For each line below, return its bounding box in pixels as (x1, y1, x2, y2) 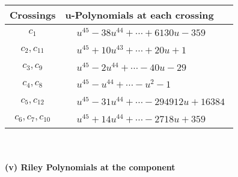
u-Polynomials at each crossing (65, 8, 214, 22)
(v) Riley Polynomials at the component (5, 161, 175, 173)
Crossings (10, 8, 56, 22)
